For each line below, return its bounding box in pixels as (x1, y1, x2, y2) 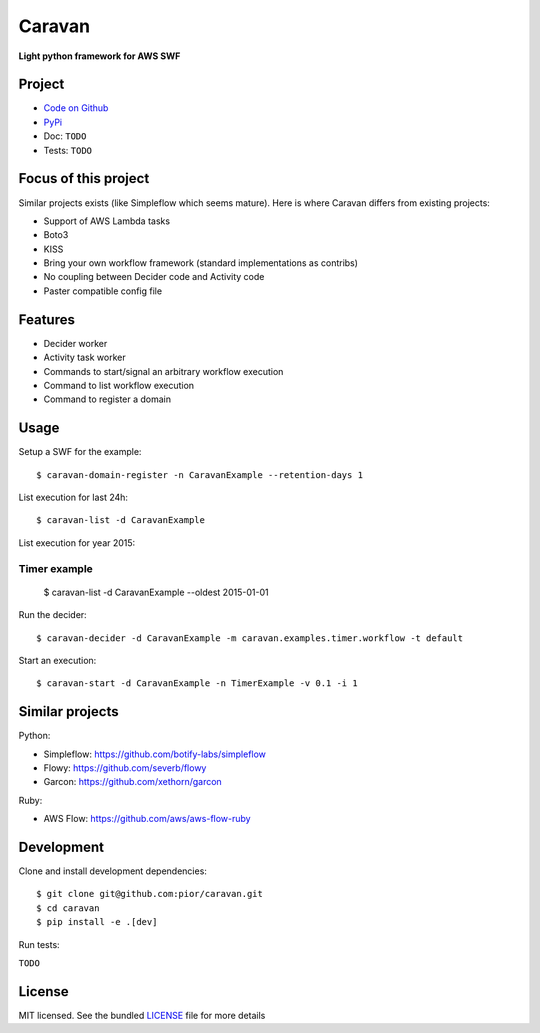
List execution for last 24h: (18, 491, 129, 504)
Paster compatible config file (43, 285, 163, 297)
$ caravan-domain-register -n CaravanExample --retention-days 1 (36, 469, 364, 480)
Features (18, 311, 75, 328)
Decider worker (43, 337, 108, 349)
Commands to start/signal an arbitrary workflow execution (43, 365, 284, 377)
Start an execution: (18, 654, 97, 666)
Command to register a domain (43, 393, 172, 405)
